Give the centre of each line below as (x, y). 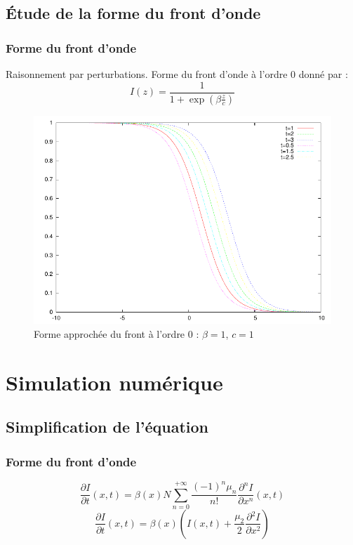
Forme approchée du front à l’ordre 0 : (116, 333)
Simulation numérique (114, 382)
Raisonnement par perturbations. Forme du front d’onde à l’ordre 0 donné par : (177, 74)
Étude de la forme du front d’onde (133, 13)
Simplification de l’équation (107, 427)
